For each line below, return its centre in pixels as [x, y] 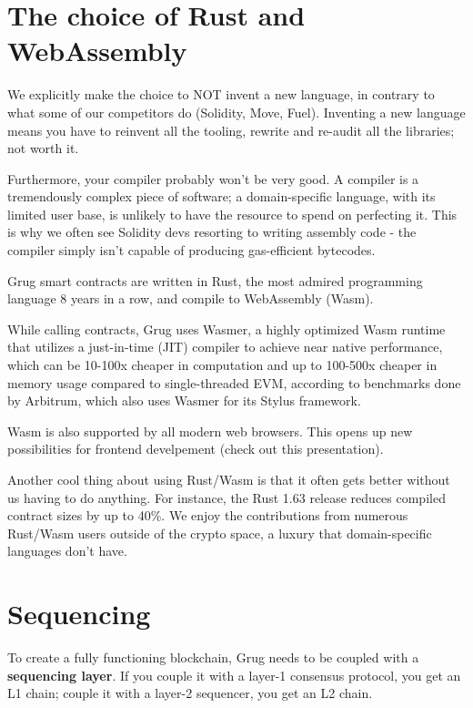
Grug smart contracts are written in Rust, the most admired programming [215, 280]
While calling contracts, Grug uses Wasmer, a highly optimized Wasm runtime [226, 328]
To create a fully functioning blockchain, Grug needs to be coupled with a [213, 657]
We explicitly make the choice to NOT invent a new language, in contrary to [221, 94]
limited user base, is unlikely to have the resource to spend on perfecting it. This [232, 214]
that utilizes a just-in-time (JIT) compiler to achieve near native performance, [225, 347]
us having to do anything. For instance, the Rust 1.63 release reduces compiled [226, 497]
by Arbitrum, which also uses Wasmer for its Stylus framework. [184, 400]
